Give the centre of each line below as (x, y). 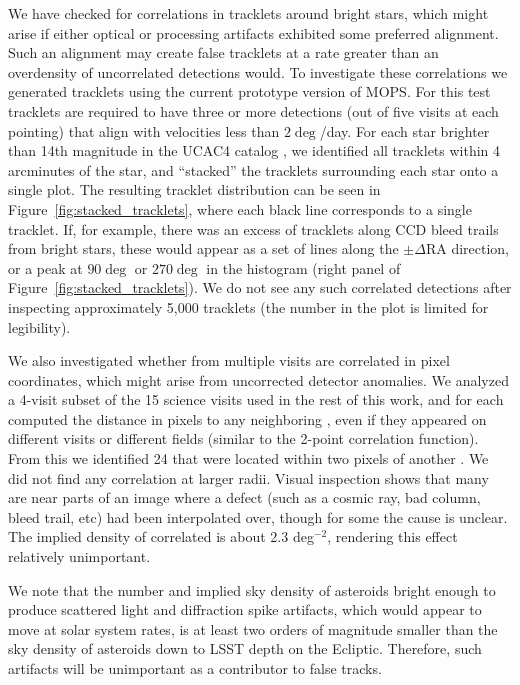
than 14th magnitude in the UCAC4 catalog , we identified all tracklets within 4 (254, 150)
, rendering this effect (392, 536)
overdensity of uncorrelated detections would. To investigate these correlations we (258, 71)
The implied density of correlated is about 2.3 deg (161, 536)
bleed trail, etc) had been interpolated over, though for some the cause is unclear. (258, 516)
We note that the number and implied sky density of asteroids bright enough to (252, 589)
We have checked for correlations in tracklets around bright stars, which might (248, 13)
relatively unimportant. (79, 556)
